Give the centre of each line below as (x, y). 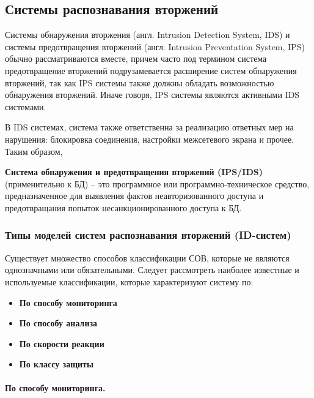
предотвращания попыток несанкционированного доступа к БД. (123, 207)
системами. (26, 106)
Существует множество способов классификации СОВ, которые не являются (147, 257)
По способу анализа (58, 323)
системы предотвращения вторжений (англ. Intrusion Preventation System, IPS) (155, 46)
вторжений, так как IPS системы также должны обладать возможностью (140, 82)
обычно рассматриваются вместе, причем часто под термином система (136, 58)
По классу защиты (56, 364)
